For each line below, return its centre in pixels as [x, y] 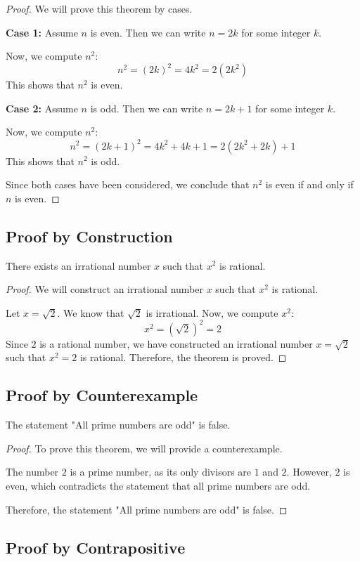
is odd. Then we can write [147, 108]
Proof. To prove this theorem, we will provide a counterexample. [144, 448]
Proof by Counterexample [102, 395]
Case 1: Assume [42, 32]
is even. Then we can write [148, 32]
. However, [309, 472]
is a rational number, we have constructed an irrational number [176, 343]
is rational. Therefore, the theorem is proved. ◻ [183, 357]
